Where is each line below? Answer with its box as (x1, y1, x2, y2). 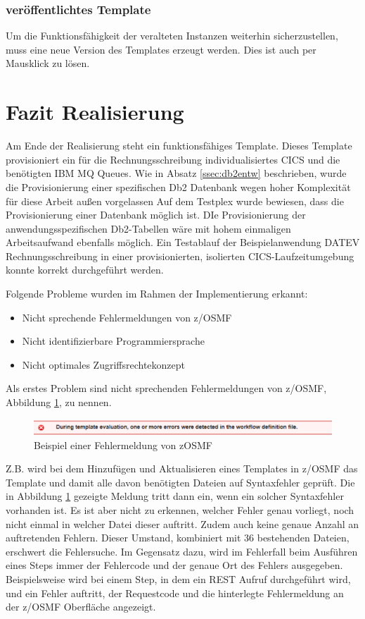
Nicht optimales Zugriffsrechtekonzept (22, 357, 186, 372)
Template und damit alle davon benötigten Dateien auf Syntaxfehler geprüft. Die (6, 474, 355, 489)
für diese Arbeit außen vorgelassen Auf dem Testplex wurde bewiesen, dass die (6, 193, 344, 208)
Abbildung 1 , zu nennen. (6, 395, 112, 410)
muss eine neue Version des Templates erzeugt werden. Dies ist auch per (6, 42, 316, 56)
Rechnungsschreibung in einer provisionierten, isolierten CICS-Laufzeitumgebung (6, 248, 354, 263)
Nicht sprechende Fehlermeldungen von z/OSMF (22, 309, 232, 324)
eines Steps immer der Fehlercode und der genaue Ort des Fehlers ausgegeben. (6, 558, 343, 572)
